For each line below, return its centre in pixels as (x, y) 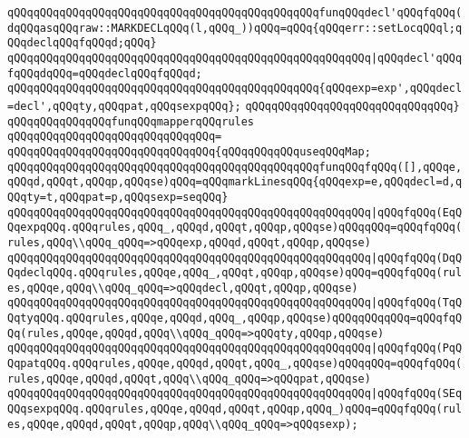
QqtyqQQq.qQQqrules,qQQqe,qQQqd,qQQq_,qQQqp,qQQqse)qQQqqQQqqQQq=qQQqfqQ (235, 319)
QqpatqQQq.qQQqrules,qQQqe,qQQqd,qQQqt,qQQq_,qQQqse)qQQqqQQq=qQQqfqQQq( (235, 364)
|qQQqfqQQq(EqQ (416, 212)
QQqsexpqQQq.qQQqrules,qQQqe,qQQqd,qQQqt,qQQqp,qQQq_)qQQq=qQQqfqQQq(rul (235, 409)
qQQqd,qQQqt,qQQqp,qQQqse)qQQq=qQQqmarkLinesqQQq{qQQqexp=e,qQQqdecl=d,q (235, 182)
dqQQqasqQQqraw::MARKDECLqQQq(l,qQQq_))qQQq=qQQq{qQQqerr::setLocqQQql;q (235, 28)
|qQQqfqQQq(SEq (416, 394)
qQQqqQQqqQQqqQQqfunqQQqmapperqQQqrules (131, 121)
